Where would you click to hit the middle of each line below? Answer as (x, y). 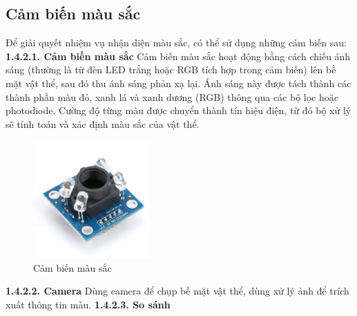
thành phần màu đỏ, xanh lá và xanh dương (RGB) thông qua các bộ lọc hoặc (172, 96)
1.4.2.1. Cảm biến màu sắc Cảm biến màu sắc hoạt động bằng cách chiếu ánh (178, 56)
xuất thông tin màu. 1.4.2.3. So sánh (88, 304)
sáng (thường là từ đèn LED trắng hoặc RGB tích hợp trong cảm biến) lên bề (171, 69)
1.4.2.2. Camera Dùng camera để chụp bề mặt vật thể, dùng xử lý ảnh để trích (177, 291)
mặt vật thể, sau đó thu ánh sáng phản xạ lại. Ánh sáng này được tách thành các (178, 83)
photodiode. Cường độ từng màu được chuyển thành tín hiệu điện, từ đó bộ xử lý (178, 110)
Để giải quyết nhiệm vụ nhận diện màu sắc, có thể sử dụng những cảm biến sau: (176, 43)
